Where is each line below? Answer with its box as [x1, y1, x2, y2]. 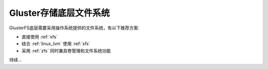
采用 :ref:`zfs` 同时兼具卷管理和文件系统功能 [21, 48, 111, 54]
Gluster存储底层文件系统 [9, 7, 110, 18]
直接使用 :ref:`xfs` [21, 34, 58, 40]
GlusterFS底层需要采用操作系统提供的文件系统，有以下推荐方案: [9, 25, 139, 31]
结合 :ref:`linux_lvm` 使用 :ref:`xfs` [21, 41, 90, 47]
